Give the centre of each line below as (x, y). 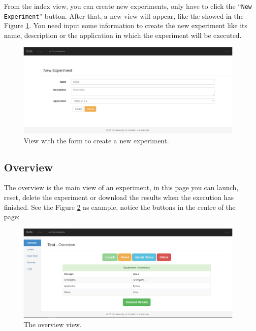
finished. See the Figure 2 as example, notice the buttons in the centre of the (120, 207)
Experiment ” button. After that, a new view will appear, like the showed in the (124, 16)
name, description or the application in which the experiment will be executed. (123, 35)
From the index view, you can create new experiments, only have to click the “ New (128, 6)
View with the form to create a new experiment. (96, 140)
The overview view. (53, 324)
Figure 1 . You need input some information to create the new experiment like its (126, 25)
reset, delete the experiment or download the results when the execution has (119, 197)
